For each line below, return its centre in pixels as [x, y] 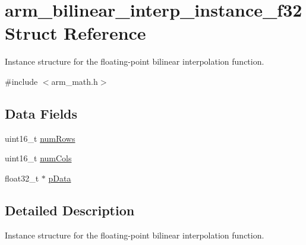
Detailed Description [70, 210]
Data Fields [41, 113]
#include [21, 81]
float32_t [22, 178]
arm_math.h [75, 81]
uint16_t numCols [38, 158]
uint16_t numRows [40, 138]
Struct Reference [75, 33]
